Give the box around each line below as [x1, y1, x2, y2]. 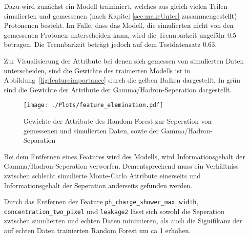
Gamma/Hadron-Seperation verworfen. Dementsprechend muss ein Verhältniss [4, 161, 239, 171]
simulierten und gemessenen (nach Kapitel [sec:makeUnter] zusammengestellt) [4, 10, 237, 21]
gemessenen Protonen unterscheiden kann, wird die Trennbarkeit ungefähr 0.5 [4, 29, 236, 40]
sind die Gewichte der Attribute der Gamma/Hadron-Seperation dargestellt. [4, 84, 232, 94]
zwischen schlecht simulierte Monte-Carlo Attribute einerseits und [4, 170, 201, 180]
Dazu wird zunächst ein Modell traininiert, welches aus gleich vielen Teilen [4, 1, 228, 11]
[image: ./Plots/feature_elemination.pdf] [23, 102, 164, 109]
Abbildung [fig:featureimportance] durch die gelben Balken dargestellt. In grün [4, 75, 240, 85]
